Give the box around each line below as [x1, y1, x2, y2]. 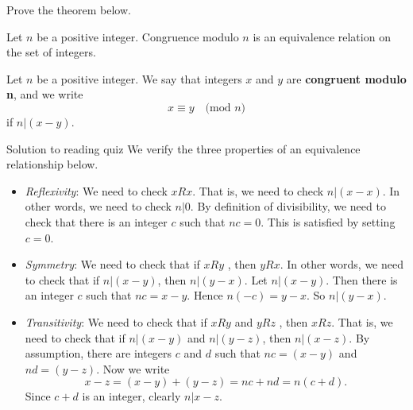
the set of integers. [6, 44, 96, 60]
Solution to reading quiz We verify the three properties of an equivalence [6, 140, 361, 157]
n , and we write [6, 86, 83, 102]
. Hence [187, 287, 223, 304]
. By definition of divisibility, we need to [190, 198, 386, 215]
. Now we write [96, 360, 170, 377]
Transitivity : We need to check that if [25, 313, 207, 330]
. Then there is [326, 271, 398, 288]
